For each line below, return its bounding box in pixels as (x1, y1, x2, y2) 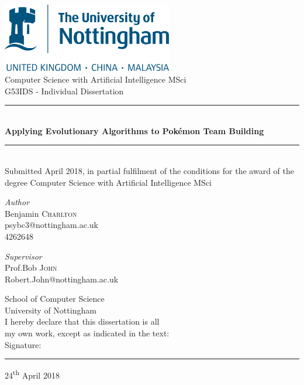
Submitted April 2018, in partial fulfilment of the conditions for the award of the (5, 164, 294, 176)
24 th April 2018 (5, 367, 60, 381)
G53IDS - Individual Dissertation (5, 84, 124, 97)
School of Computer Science (5, 292, 105, 305)
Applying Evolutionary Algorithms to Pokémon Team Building (5, 124, 264, 137)
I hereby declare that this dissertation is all (5, 315, 160, 328)
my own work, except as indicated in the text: (5, 327, 170, 339)
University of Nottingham (5, 304, 96, 316)
